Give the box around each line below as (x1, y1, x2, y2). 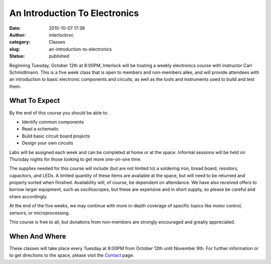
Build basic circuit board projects (22, 133, 90, 139)
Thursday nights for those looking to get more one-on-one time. (9, 156, 142, 162)
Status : (9, 53, 25, 59)
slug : (9, 46, 20, 52)
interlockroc (49, 32, 74, 38)
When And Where (9, 232, 66, 240)
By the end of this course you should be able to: (9, 109, 109, 115)
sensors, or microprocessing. (9, 210, 70, 216)
